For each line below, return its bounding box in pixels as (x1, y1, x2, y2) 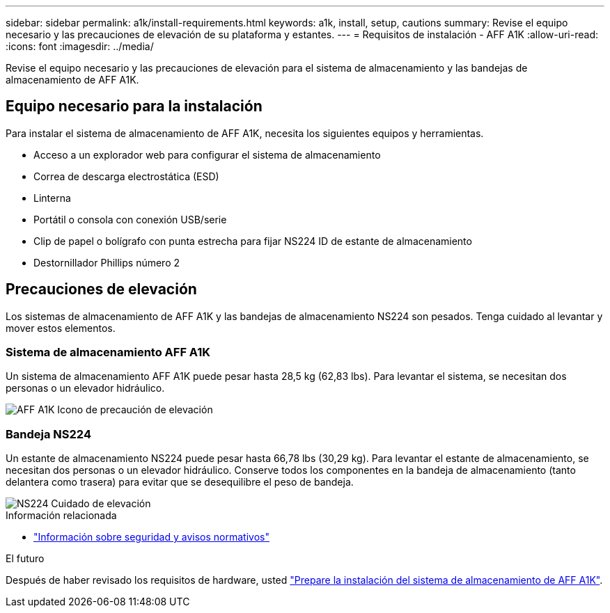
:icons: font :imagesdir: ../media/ (6, 40, 154, 52)
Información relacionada (6, 509, 117, 522)
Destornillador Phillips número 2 (33, 256, 180, 269)
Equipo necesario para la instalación (6, 97, 263, 116)
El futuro (6, 552, 45, 565)
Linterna (33, 191, 71, 204)
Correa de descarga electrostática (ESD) (33, 170, 219, 182)
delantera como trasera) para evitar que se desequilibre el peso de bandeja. (6, 476, 354, 488)
